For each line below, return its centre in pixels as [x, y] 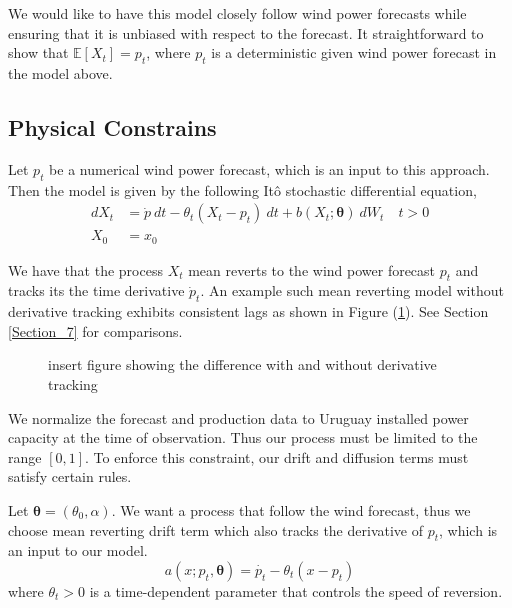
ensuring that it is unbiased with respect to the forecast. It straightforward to [246, 32]
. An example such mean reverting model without [352, 290]
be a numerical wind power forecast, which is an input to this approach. [269, 168]
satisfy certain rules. [70, 476]
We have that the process [85, 269]
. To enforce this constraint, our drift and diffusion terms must [277, 456]
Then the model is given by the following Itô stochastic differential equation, [242, 189]
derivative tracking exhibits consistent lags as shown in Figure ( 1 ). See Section [248, 311]
